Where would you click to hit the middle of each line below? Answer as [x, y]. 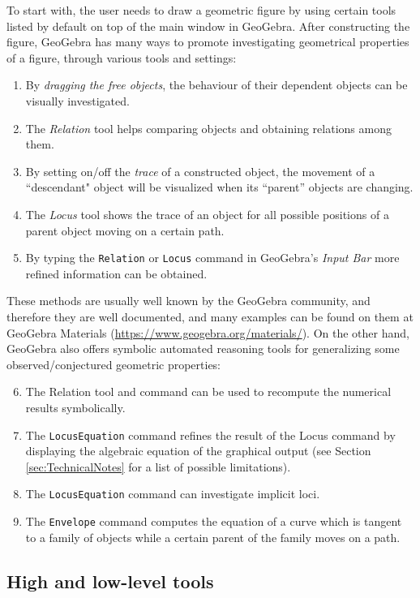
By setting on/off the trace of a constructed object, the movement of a [200, 171]
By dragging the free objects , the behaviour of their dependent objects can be [216, 85]
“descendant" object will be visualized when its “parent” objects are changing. [219, 187]
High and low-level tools [110, 581]
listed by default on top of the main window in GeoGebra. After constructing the [208, 26]
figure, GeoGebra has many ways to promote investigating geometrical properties [208, 42]
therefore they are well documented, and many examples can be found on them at [210, 316]
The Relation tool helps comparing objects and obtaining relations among [208, 128]
